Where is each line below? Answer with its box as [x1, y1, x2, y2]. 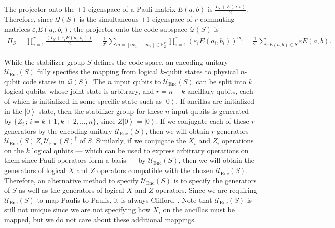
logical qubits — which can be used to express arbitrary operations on [32, 145, 249, 155]
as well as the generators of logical [19, 185, 124, 195]
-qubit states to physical [164, 66, 238, 77]
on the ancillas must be [163, 204, 235, 215]
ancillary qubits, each [187, 86, 253, 96]
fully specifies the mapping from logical [37, 66, 158, 77]
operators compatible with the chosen [97, 165, 213, 176]
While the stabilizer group [4, 56, 85, 67]
